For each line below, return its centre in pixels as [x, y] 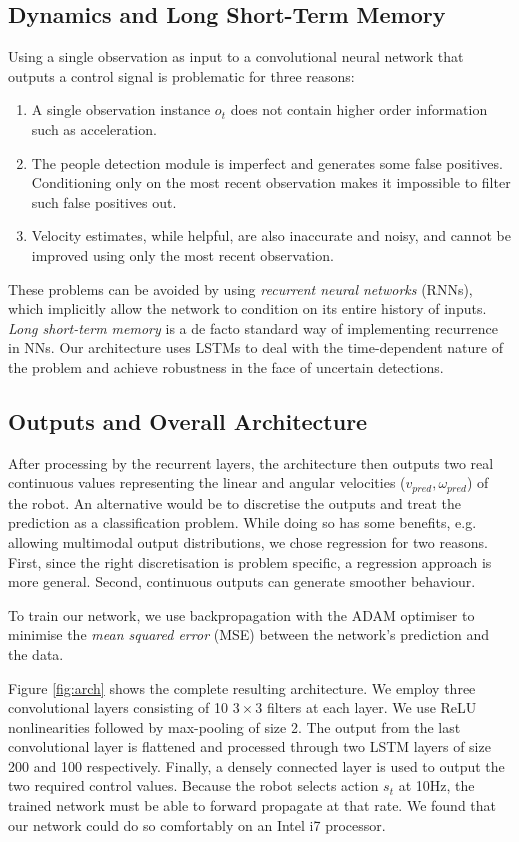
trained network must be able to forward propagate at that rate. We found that [252, 805]
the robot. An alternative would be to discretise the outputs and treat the [235, 502]
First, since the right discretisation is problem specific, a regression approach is [250, 561]
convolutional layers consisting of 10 [118, 707]
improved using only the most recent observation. [182, 254]
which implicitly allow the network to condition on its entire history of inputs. [247, 308]
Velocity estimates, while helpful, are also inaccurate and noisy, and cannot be [271, 235]
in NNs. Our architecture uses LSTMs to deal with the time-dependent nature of [255, 347]
